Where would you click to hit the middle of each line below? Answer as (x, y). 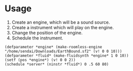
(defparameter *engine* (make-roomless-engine (53, 47)
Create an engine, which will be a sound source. (61, 22)
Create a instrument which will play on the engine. (63, 27)
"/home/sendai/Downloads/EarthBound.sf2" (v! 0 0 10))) (63, 51)
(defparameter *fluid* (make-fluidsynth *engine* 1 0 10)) (67, 55)
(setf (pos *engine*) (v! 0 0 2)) (40, 60)
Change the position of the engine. (47, 33)
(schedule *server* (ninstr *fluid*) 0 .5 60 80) (57, 64)
